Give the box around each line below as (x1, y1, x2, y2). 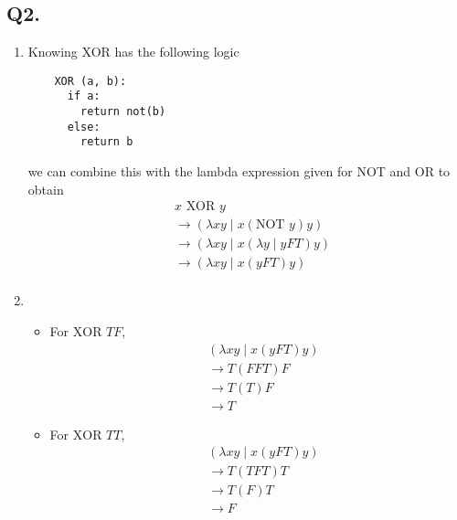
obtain (27, 179, 64, 198)
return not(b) (80, 105, 166, 119)
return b (80, 135, 133, 149)
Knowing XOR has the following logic (27, 42, 239, 61)
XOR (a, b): (54, 74, 127, 88)
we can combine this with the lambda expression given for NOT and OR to (27, 162, 451, 181)
